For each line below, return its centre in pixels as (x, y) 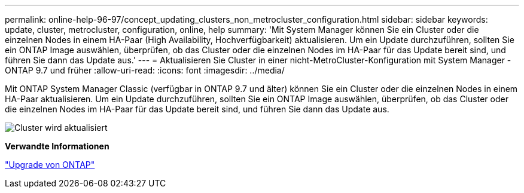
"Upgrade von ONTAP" (50, 165)
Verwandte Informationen (57, 146)
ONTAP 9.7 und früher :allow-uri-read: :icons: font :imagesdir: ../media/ (145, 70)
